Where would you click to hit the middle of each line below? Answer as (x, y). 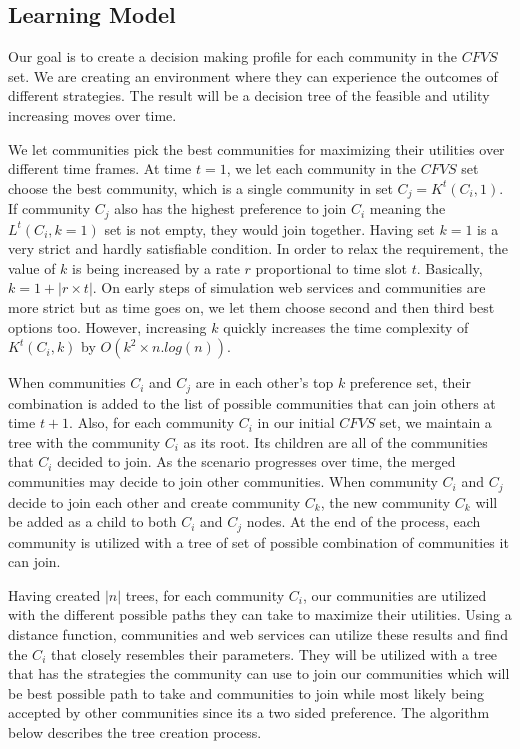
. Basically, (449, 267)
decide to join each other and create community (154, 501)
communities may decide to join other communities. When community (223, 481)
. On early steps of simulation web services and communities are (289, 287)
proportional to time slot (331, 267)
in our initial (296, 422)
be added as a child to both (92, 521)
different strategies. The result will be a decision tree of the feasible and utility (249, 95)
